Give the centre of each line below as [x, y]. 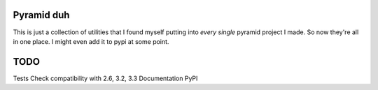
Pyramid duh [41, 15]
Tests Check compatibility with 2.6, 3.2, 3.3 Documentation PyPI [105, 78]
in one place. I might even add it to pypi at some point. [91, 41]
